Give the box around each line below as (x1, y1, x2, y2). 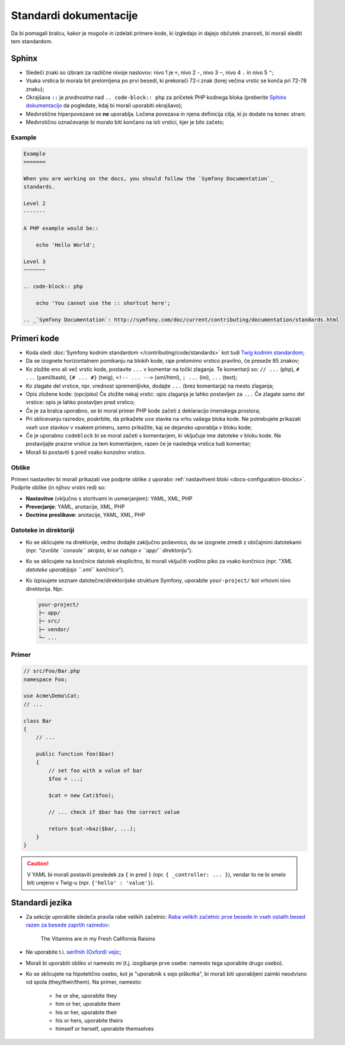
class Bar (23, 717, 52, 724)
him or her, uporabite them (55, 1001, 121, 1008)
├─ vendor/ (38, 626, 70, 632)
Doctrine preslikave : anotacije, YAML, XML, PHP (25, 512, 145, 519)
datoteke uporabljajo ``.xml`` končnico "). (25, 566, 124, 573)
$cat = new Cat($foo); (48, 792, 115, 799)
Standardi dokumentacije (11, 9, 139, 22)
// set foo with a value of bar (48, 767, 142, 774)
